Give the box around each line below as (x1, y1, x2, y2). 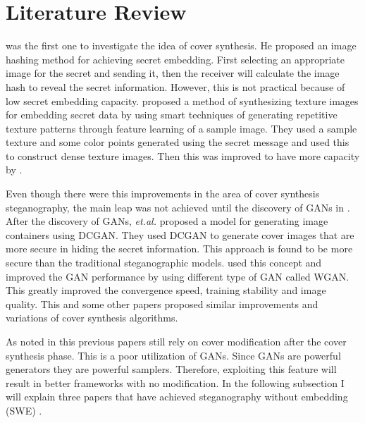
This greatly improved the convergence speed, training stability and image (6, 283, 326, 298)
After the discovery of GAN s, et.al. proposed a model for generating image (6, 214, 328, 228)
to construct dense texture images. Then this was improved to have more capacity (6, 148, 360, 163)
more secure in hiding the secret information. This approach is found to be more (6, 241, 353, 256)
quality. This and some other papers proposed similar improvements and (6, 296, 318, 311)
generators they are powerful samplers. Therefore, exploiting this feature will (6, 362, 337, 376)
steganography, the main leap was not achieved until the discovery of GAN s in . (6, 200, 350, 214)
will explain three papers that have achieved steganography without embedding (6, 389, 348, 404)
